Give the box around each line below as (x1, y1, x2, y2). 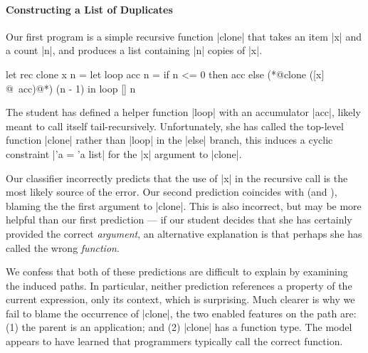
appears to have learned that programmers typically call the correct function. (6, 334, 343, 349)
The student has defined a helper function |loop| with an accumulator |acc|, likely (6, 105, 361, 120)
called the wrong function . (6, 240, 120, 255)
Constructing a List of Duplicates (6, 1, 173, 16)
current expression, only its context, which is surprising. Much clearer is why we (6, 292, 355, 307)
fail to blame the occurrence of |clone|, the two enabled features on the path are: (6, 305, 357, 320)
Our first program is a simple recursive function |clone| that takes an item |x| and (6, 28, 362, 43)
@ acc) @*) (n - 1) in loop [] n (6, 80, 136, 95)
